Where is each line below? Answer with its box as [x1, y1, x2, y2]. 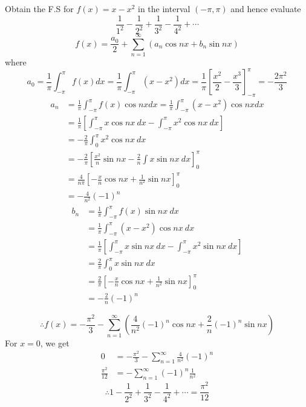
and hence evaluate [230, 2, 301, 15]
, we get [40, 336, 70, 349]
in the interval [138, 2, 190, 15]
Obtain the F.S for [5, 2, 74, 15]
